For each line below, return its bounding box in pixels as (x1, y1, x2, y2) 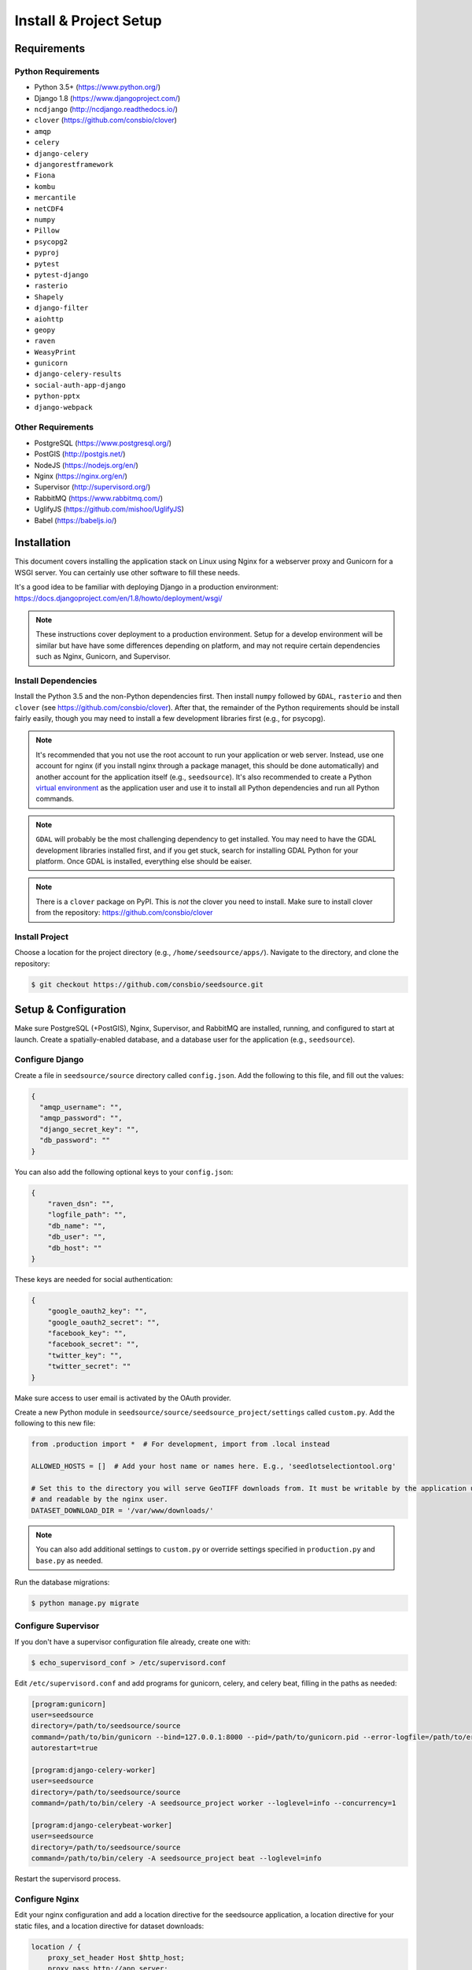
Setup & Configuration (14, 1003, 127, 1017)
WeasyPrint (34, 348, 76, 356)
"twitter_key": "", (47, 1351, 124, 1359)
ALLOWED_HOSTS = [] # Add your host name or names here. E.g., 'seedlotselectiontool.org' (31, 1462, 396, 1471)
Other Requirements (14, 422, 94, 433)
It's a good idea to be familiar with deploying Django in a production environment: (14, 582, 278, 592)
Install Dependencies (14, 675, 98, 686)
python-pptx (34, 392, 80, 401)
